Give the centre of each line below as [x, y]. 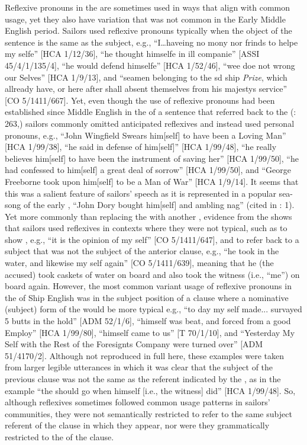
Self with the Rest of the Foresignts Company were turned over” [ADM [134, 344]
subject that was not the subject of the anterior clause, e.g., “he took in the [142, 251]
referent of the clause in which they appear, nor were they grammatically [137, 425]
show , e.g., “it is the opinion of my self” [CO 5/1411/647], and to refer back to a [152, 239]
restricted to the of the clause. [59, 436]
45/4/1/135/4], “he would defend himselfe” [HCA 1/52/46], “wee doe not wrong [150, 65]
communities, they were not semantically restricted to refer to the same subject [148, 413]
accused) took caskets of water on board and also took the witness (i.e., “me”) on [152, 274]
